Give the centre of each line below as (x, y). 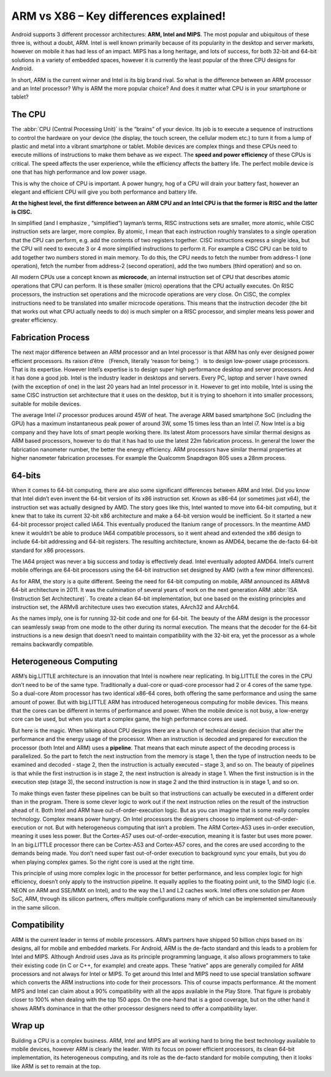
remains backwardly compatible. (53, 644)
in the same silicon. (36, 907)
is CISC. (22, 212)
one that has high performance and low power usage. (79, 172)
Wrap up (28, 1026)
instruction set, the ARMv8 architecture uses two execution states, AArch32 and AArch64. (125, 607)
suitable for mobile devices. (46, 404)
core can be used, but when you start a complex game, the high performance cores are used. (130, 719)
